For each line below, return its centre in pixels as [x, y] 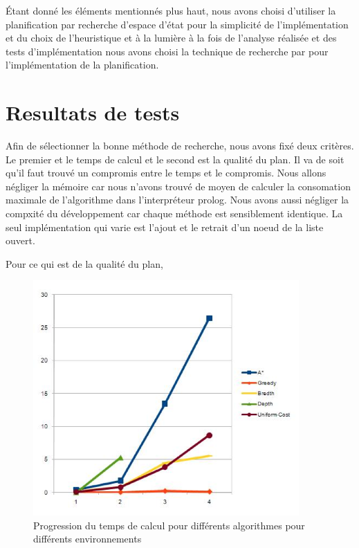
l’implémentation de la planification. [82, 65]
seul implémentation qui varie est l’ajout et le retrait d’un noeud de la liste [165, 227]
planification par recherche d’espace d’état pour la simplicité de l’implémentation [177, 24]
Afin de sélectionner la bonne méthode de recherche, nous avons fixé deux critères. [180, 146]
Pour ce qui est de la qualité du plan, [84, 263]
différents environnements [88, 539]
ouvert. [20, 240]
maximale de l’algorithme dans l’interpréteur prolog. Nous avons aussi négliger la [177, 200]
